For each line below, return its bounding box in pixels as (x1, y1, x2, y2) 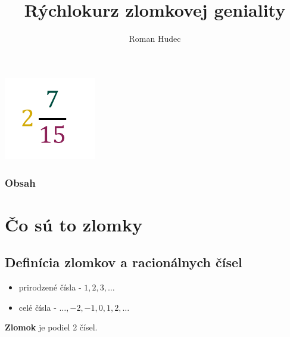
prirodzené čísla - (18, 281, 82, 293)
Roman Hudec (129, 32, 181, 45)
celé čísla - (18, 301, 57, 313)
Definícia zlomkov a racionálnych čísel (5, 253, 242, 271)
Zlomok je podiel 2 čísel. (5, 321, 98, 333)
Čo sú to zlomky (5, 212, 142, 236)
